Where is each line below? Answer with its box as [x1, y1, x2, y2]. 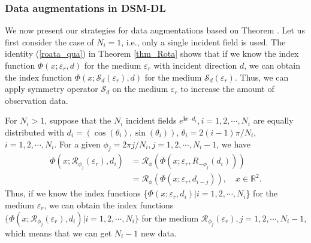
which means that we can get [5, 226, 112, 239]
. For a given [54, 137, 101, 150]
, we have [216, 137, 250, 150]
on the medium [112, 82, 168, 95]
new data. [141, 226, 177, 239]
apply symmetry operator [5, 82, 98, 95]
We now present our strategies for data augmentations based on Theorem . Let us [5, 24, 305, 36]
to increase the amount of [180, 82, 274, 95]
